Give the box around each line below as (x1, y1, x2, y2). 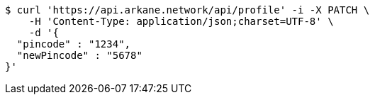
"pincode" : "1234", (16, 38, 131, 50)
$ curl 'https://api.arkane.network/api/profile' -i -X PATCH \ (5, 4, 370, 16)
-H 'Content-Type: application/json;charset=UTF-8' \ (28, 16, 334, 27)
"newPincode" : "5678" (16, 50, 142, 61)
